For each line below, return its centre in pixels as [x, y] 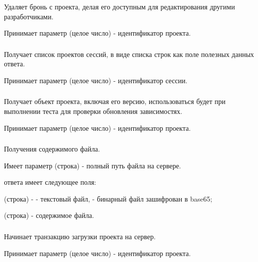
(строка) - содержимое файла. [49, 215]
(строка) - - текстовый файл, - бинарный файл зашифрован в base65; [108, 198]
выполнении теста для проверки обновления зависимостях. [93, 111]
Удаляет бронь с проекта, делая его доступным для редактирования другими [120, 6]
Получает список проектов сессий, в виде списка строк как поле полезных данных [129, 54]
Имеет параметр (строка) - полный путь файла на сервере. [93, 165]
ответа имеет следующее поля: [50, 182]
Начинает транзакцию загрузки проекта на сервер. [80, 236]
